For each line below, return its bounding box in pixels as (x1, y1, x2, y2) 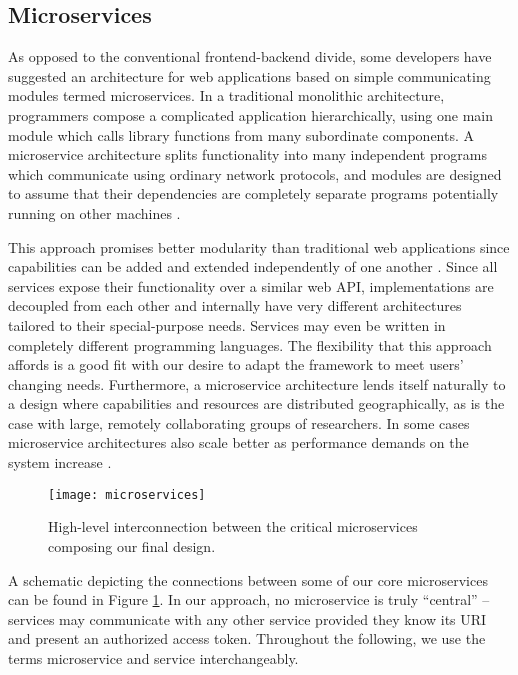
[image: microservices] (48, 487, 206, 502)
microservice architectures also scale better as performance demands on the (8, 432, 469, 453)
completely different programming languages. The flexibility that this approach (8, 334, 492, 355)
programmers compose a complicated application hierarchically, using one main (8, 104, 493, 125)
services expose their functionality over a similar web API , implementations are (8, 275, 494, 296)
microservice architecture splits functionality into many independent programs (8, 144, 487, 165)
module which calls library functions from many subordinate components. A (8, 124, 475, 145)
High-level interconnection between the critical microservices (48, 516, 418, 537)
